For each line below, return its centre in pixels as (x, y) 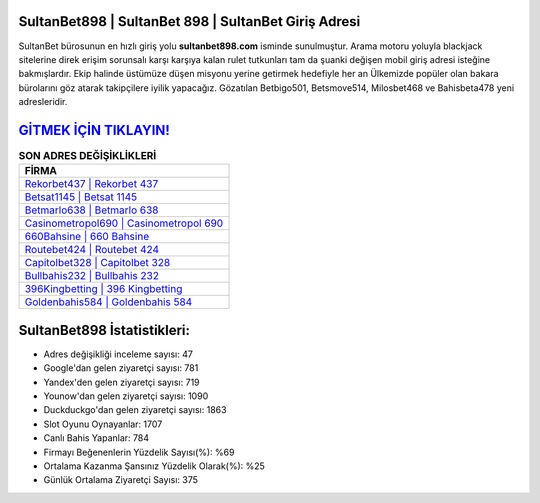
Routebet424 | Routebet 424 (92, 250)
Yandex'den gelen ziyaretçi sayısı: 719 (121, 382)
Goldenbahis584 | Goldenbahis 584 (108, 302)
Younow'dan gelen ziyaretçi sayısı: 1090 (126, 396)
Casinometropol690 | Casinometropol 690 (124, 223)
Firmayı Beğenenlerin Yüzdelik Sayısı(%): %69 (139, 452)
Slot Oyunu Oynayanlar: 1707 (103, 424)
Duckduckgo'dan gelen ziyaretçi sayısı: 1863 (135, 410)
